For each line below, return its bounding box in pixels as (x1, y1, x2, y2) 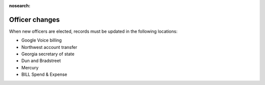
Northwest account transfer (21, 44, 78, 50)
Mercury (21, 64, 39, 70)
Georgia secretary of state (21, 51, 75, 57)
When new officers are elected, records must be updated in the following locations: (9, 28, 178, 34)
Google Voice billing (21, 37, 62, 43)
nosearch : (9, 3, 30, 8)
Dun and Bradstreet (21, 58, 61, 64)
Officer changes (9, 15, 60, 24)
